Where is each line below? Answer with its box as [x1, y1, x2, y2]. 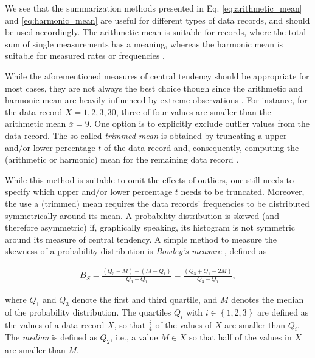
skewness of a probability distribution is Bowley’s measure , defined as [5, 245, 267, 257]
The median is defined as [5, 331, 97, 343]
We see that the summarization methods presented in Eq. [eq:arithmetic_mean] [5, 2, 302, 14]
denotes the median [231, 293, 304, 305]
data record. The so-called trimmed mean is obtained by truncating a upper [5, 129, 287, 141]
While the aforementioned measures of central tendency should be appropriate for [5, 69, 310, 82]
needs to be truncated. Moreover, [181, 185, 305, 198]
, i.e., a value [110, 331, 158, 343]
